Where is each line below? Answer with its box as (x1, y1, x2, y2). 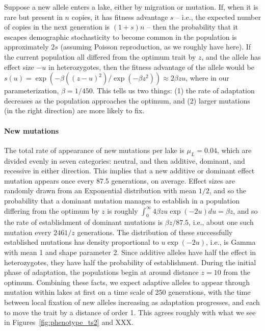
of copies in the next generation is (4, 21, 110, 32)
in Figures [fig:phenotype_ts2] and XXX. (4, 317, 134, 327)
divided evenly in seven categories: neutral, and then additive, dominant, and (4, 155, 245, 166)
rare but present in (4, 11, 63, 22)
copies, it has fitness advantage (71, 11, 168, 22)
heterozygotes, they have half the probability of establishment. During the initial (4, 257, 256, 267)
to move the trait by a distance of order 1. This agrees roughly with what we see (4, 307, 256, 317)
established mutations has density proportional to (4, 237, 159, 247)
